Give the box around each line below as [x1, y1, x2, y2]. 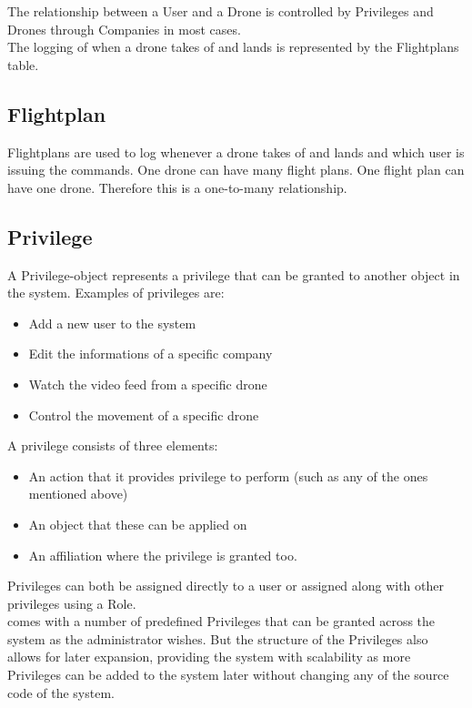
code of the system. [7, 683, 115, 702]
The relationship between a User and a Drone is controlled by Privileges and [7, 2, 434, 20]
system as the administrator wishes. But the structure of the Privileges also [7, 629, 428, 648]
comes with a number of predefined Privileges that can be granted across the [7, 612, 436, 631]
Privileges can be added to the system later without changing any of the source [7, 665, 449, 684]
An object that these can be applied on [28, 514, 247, 533]
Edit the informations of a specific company [28, 344, 273, 363]
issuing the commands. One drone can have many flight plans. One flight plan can [7, 160, 465, 179]
